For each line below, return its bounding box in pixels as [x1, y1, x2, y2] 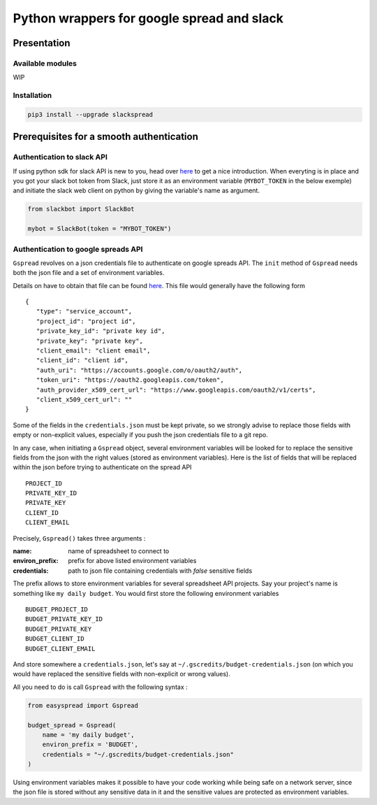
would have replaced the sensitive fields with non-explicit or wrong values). [13, 670, 230, 678]
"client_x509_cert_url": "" [36, 395, 133, 404]
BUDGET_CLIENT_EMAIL [25, 644, 96, 653]
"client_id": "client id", [36, 357, 129, 364]
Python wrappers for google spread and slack [13, 10, 284, 26]
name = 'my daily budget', [42, 731, 135, 739]
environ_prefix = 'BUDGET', [42, 741, 139, 748]
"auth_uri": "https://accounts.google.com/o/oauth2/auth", [36, 366, 243, 374]
